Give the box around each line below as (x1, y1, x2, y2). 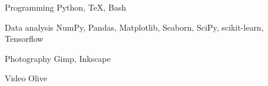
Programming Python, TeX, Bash (5, 1, 127, 13)
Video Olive (5, 72, 47, 84)
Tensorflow (5, 32, 44, 45)
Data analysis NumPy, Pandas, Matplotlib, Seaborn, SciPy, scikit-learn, (5, 21, 264, 33)
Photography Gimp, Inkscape (5, 52, 111, 64)
